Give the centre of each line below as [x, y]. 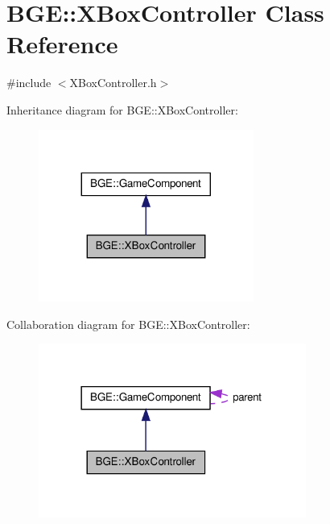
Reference [62, 44]
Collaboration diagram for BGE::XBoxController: [128, 324]
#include [29, 83]
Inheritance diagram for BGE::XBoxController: [122, 109]
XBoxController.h [113, 83]
